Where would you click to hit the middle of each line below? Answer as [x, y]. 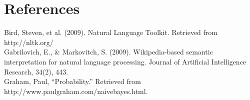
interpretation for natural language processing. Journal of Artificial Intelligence [125, 61]
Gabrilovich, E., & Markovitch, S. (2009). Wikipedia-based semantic [108, 52]
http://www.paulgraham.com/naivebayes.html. [76, 91]
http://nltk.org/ [29, 42]
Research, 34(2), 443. [36, 71]
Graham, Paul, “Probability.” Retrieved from [72, 81]
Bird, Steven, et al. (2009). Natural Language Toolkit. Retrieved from [111, 32]
